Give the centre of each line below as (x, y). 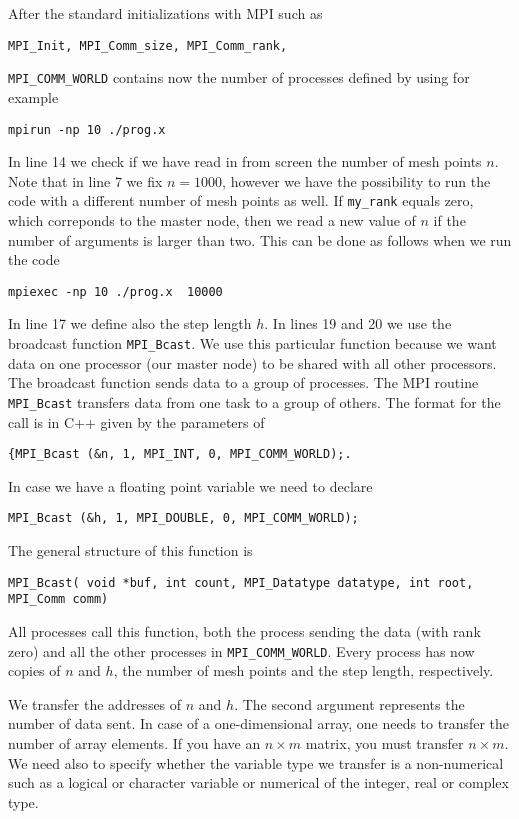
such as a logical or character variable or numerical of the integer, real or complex (258, 782)
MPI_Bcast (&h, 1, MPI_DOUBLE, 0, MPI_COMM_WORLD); (183, 518)
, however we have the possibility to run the (356, 180)
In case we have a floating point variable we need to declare (190, 485)
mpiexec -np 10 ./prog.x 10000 (115, 291)
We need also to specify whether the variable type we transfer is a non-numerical (256, 762)
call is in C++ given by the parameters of (136, 421)
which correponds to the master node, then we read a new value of (212, 220)
